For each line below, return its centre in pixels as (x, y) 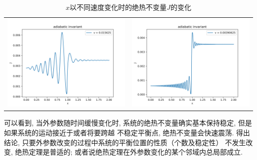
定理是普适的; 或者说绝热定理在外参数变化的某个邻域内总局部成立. (136, 152)
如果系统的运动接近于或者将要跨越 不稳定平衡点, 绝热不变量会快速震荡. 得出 (127, 133)
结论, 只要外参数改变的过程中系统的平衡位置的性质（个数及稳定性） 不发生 (125, 142)
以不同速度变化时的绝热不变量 (118, 7)
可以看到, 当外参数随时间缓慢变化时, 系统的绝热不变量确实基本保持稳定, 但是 (128, 123)
